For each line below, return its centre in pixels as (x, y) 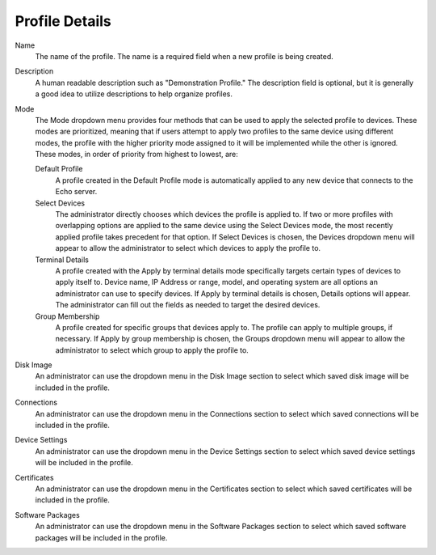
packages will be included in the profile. (101, 537)
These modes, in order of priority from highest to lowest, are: (136, 155)
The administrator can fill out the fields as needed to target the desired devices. (188, 305)
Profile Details (63, 21)
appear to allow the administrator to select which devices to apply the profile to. (188, 248)
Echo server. (76, 192)
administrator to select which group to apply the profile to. (152, 350)
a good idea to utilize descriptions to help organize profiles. (134, 94)
